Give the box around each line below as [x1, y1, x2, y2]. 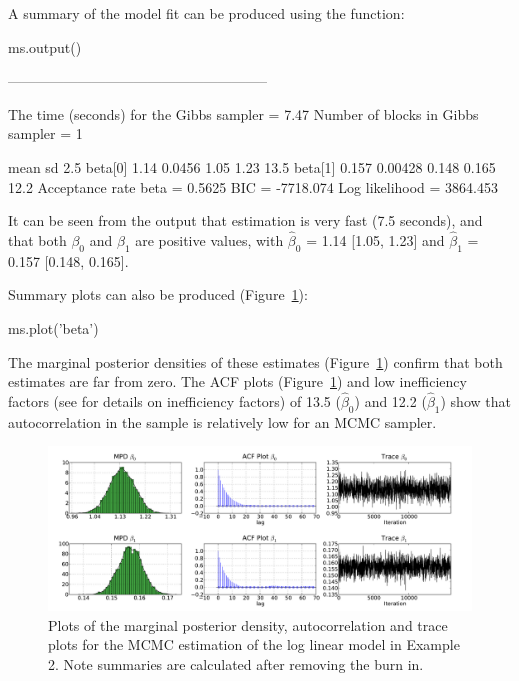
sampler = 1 [8, 123, 83, 144]
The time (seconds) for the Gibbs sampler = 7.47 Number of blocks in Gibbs [8, 103, 479, 124]
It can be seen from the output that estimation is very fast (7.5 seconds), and [8, 210, 483, 231]
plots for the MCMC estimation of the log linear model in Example [48, 634, 460, 655]
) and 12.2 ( [354, 390, 427, 411]
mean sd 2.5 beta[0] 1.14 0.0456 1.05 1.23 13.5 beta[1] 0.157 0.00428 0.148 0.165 [8, 156, 496, 177]
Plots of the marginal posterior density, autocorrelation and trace [48, 614, 448, 635]
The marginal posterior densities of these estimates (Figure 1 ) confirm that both [8, 351, 503, 372]
